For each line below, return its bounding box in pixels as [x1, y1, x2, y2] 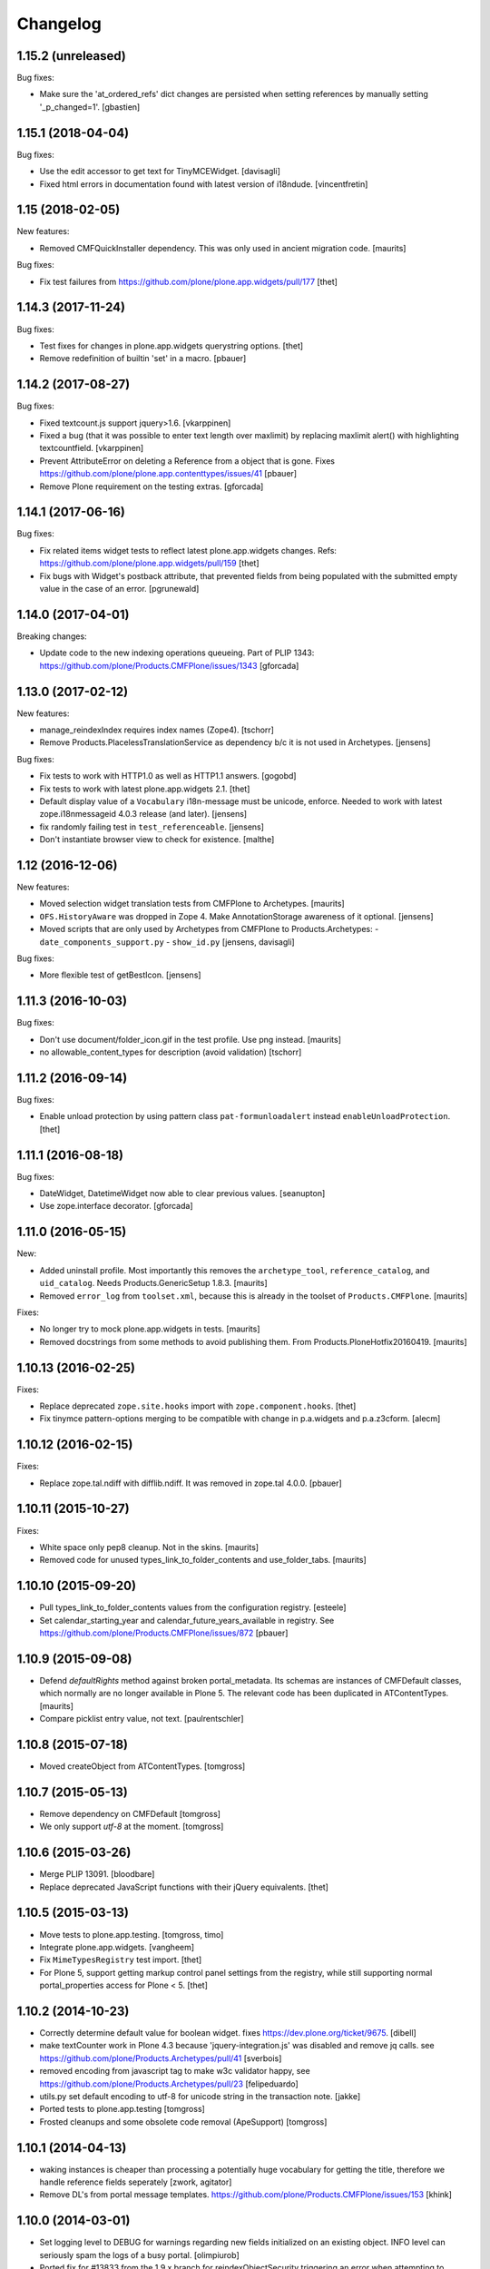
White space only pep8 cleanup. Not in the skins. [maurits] [39, 1541, 259, 1552]
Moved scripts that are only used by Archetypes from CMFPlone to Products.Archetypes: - [39, 924, 379, 935]
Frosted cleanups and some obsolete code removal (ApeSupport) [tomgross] [39, 2116, 328, 2127]
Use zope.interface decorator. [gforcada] [39, 1201, 194, 1212]
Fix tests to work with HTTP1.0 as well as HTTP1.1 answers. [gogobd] [39, 771, 297, 781]
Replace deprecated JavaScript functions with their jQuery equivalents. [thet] [39, 1881, 328, 1892]
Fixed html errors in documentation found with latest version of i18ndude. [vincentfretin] [39, 178, 368, 190]
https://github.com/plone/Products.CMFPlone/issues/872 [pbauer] [39, 1627, 289, 1638]
